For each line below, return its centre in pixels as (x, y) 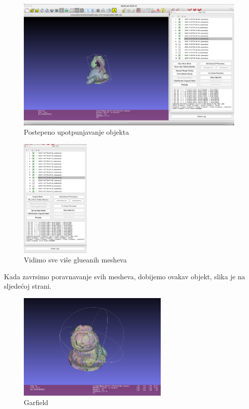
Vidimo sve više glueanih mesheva (75, 260)
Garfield (36, 402)
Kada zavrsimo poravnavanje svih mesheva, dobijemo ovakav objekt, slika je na (125, 276)
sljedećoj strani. (28, 286)
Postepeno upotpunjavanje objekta (76, 132)
